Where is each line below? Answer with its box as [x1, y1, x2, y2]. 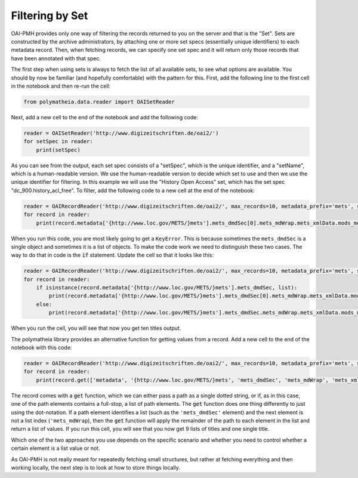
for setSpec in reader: [23, 138, 94, 145]
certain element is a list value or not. [11, 445, 101, 452]
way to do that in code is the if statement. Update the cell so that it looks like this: [11, 251, 214, 259]
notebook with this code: [11, 344, 72, 351]
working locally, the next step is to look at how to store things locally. [11, 464, 180, 471]
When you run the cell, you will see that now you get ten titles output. [11, 325, 181, 332]
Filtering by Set [11, 9, 88, 22]
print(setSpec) [36, 146, 81, 153]
